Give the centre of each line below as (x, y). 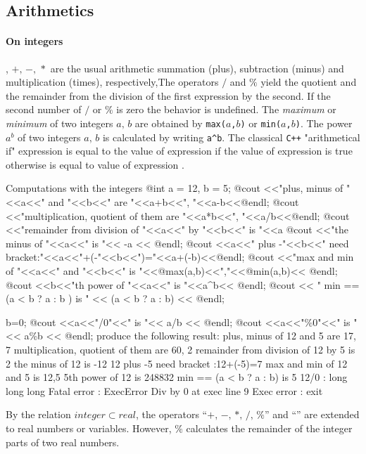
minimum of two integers (59, 123)
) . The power (324, 123)
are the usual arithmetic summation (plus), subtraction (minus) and (197, 68)
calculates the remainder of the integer (269, 428)
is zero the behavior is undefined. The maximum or (226, 109)
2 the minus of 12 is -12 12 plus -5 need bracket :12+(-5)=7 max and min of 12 (177, 363)
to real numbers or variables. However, (89, 428)
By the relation (38, 414)
